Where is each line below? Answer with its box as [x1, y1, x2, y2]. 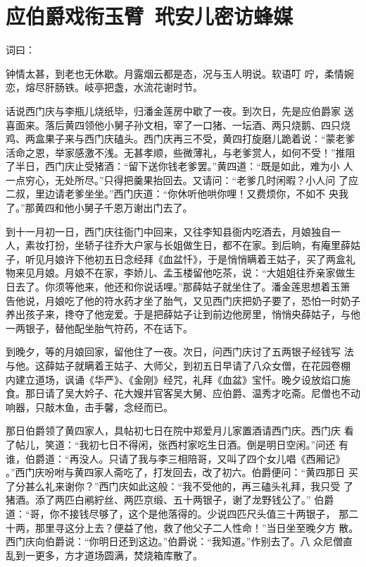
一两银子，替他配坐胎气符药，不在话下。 [6, 320, 193, 335]
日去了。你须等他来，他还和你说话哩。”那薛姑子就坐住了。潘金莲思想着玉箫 [6, 279, 351, 294]
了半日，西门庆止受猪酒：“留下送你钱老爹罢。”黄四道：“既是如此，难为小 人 [6, 159, 353, 173]
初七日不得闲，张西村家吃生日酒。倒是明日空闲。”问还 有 [89, 437, 348, 451]
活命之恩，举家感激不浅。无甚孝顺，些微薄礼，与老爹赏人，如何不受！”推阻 [6, 145, 355, 159]
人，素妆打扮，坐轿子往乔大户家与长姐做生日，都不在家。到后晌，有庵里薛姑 [6, 238, 360, 252]
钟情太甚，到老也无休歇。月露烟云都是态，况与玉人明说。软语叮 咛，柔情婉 [6, 66, 354, 80]
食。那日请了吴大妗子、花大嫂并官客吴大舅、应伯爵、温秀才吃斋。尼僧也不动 [6, 386, 360, 401]
